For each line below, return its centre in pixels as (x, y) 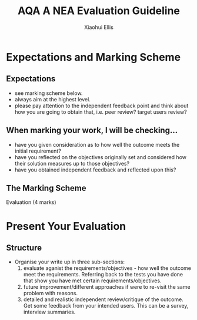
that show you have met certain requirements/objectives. (92, 281)
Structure (24, 248)
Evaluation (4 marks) (31, 202)
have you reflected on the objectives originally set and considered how (101, 157)
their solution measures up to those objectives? (72, 163)
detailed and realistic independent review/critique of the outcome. (103, 299)
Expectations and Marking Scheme (94, 57)
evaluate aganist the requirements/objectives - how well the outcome (107, 268)
